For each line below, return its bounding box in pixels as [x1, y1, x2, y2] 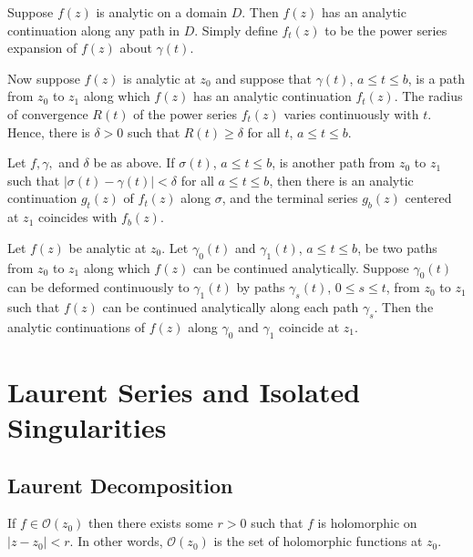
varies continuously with [283, 104, 419, 123]
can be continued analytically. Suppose [192, 258, 409, 277]
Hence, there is [7, 122, 90, 141]
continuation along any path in [7, 20, 180, 39]
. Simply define [194, 20, 278, 39]
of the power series [133, 104, 237, 123]
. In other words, [69, 532, 163, 551]
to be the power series [324, 20, 447, 39]
